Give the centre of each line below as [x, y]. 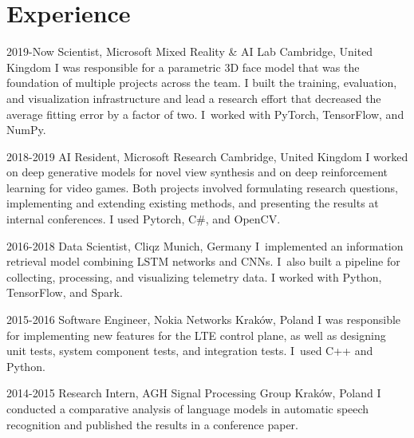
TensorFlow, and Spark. [65, 292]
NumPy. [26, 130]
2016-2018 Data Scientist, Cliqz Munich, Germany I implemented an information [205, 245]
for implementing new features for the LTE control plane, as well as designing [196, 335]
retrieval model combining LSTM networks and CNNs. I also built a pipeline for [203, 261]
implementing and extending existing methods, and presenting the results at [193, 203]
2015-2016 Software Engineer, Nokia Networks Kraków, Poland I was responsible [204, 320]
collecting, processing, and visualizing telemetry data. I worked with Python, [194, 276]
